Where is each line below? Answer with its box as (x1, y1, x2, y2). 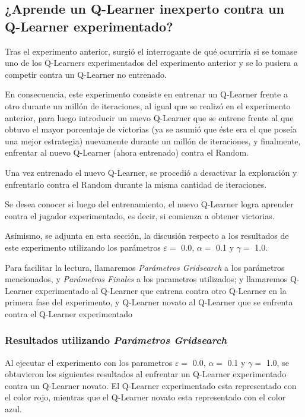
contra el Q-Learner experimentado (5, 307, 133, 320)
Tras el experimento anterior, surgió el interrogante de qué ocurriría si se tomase (5, 45, 297, 57)
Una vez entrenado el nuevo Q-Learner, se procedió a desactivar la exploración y (5, 166, 297, 178)
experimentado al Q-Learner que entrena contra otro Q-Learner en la (35, 284, 287, 296)
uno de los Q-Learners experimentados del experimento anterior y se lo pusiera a (5, 56, 298, 69)
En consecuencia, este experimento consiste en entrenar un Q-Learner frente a (5, 88, 288, 100)
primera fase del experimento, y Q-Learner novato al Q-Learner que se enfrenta (5, 296, 293, 308)
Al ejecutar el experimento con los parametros (5, 356, 173, 368)
